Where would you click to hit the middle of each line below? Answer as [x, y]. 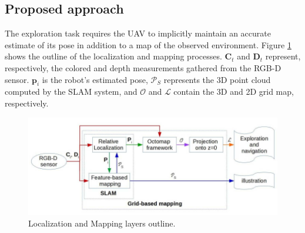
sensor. [17, 79]
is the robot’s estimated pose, [95, 79]
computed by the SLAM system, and [71, 91]
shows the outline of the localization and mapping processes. [113, 56]
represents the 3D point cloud [217, 79]
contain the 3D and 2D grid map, [234, 91]
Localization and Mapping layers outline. [102, 223]
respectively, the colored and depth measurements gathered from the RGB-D [143, 67]
